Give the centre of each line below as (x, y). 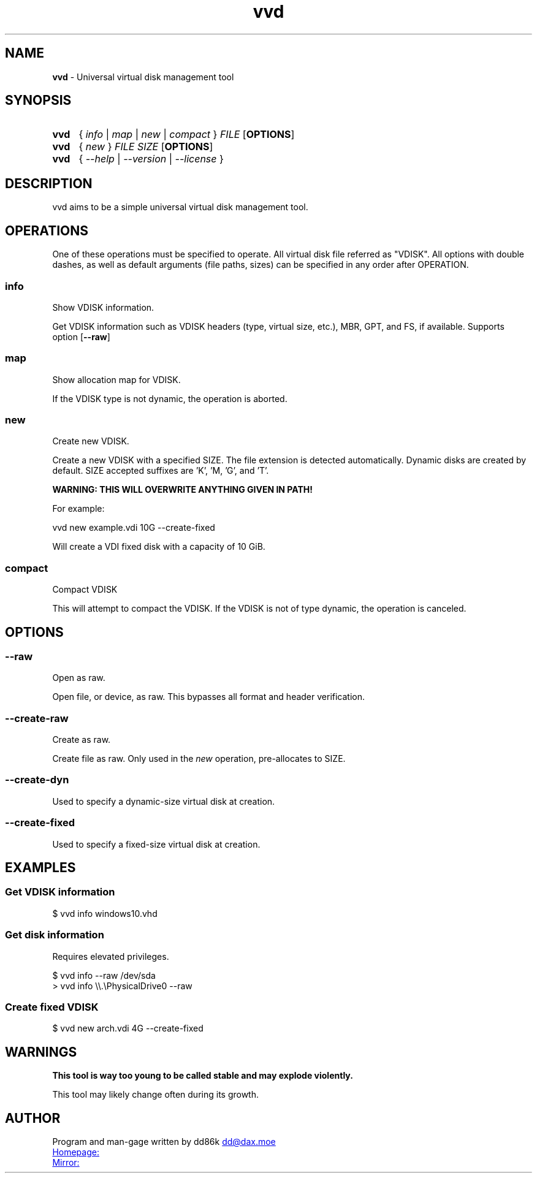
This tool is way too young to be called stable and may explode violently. (203, 1076)
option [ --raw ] (81, 336)
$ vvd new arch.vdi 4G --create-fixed (128, 1028)
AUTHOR (33, 1118)
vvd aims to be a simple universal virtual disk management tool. (180, 207)
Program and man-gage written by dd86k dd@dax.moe (164, 1142)
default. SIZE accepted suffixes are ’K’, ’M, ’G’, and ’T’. (161, 471)
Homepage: (76, 1152)
